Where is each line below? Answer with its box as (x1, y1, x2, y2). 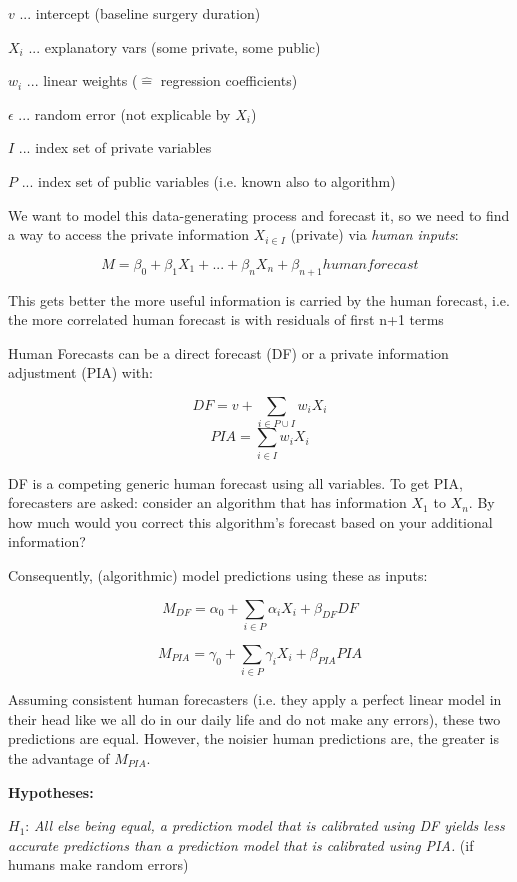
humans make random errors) (8, 854, 189, 875)
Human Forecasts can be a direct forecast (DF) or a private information (8, 342, 449, 363)
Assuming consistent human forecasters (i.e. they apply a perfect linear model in (8, 689, 502, 710)
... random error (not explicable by (18, 103, 231, 124)
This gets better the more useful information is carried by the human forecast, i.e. (8, 289, 510, 310)
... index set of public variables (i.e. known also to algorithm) (21, 170, 396, 191)
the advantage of (8, 747, 110, 768)
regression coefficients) (160, 70, 298, 91)
